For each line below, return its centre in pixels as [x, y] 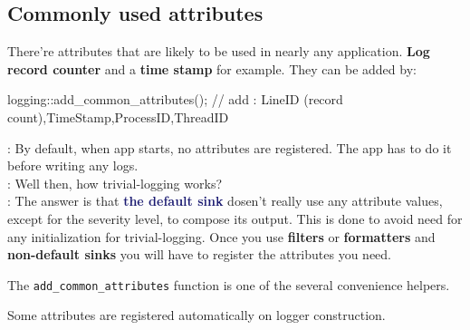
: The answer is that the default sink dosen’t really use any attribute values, [225, 201]
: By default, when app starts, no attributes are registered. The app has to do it [230, 147]
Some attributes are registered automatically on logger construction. [197, 315]
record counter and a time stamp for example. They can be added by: [212, 68]
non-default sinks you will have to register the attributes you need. [200, 254]
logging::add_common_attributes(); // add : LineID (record [175, 99]
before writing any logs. [73, 165]
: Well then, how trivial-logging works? [115, 183]
